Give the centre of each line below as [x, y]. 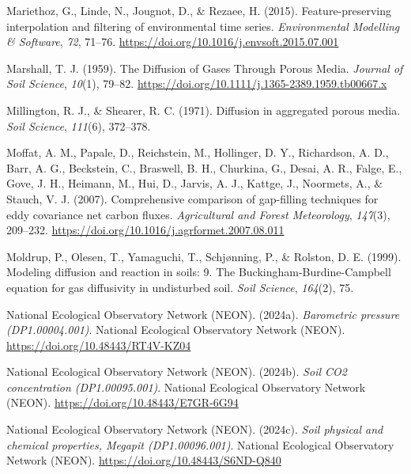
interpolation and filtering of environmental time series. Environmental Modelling [203, 26]
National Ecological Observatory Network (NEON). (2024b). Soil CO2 [177, 372]
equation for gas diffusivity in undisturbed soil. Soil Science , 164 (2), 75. [180, 287]
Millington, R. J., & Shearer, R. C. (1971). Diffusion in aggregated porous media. [204, 110]
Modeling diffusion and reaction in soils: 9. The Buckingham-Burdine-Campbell [199, 272]
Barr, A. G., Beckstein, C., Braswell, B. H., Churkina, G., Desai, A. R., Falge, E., [204, 167]
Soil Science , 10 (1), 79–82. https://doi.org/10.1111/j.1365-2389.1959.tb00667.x [197, 83]
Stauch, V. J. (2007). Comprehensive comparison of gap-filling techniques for [192, 198]
